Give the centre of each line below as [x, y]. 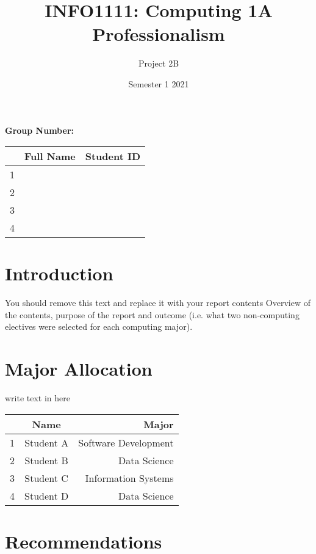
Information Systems [129, 478]
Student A [47, 442]
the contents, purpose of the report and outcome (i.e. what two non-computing [152, 314]
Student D [47, 495]
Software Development [126, 442]
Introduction [59, 273]
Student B [46, 460]
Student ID [113, 156]
